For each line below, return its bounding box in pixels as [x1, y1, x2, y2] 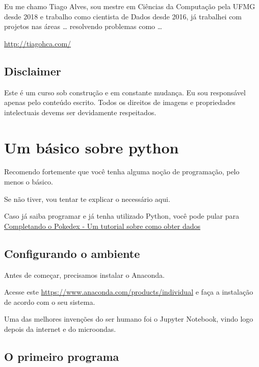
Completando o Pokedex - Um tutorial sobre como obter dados [4, 220, 201, 231]
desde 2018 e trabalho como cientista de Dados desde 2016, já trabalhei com [4, 11, 242, 21]
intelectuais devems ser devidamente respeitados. [4, 107, 157, 117]
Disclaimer [4, 63, 61, 78]
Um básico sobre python [4, 137, 179, 158]
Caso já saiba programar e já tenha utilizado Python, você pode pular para [4, 211, 240, 221]
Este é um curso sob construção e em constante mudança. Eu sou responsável [4, 87, 246, 97]
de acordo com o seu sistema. [4, 296, 95, 307]
